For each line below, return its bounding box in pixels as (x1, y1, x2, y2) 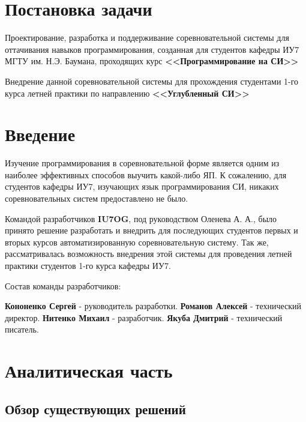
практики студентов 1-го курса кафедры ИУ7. (5, 259, 171, 271)
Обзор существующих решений (5, 399, 186, 418)
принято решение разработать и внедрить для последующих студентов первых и (5, 224, 298, 237)
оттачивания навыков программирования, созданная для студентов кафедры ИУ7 (5, 43, 299, 55)
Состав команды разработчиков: (5, 279, 121, 292)
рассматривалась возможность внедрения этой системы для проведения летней (5, 247, 292, 260)
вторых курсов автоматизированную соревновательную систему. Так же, (5, 235, 269, 248)
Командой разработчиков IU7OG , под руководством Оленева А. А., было (5, 212, 277, 225)
